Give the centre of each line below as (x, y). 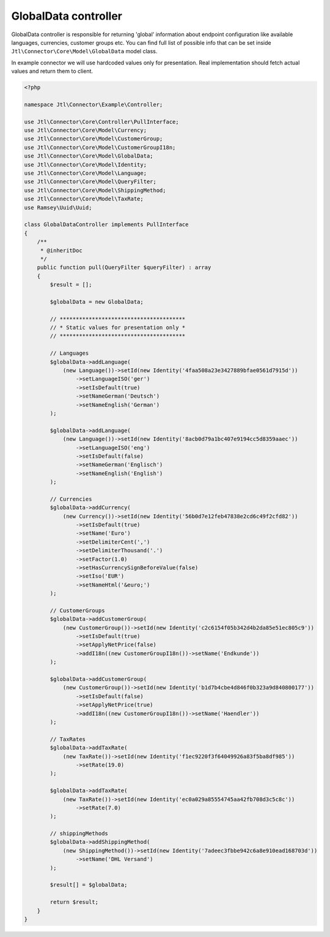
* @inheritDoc (61, 250)
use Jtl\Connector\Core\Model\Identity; (85, 165)
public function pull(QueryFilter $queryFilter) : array (124, 267)
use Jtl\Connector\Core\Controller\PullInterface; (102, 122)
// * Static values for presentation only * (118, 328)
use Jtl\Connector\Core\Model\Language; (85, 173)
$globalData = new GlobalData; (97, 302)
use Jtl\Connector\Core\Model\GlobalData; (89, 156)
